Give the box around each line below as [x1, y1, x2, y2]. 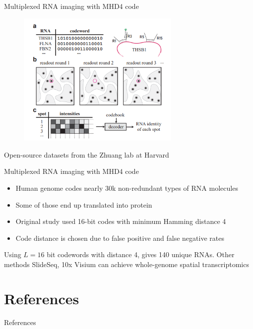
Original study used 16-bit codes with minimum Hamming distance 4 [15, 216, 226, 226]
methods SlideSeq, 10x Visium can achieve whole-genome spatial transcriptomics [4, 259, 249, 269]
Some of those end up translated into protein [15, 199, 152, 210]
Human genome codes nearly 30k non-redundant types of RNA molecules [15, 183, 238, 193]
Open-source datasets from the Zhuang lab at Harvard [4, 149, 169, 160]
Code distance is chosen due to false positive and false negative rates [15, 232, 224, 243]
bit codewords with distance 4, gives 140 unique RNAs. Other [47, 249, 235, 260]
